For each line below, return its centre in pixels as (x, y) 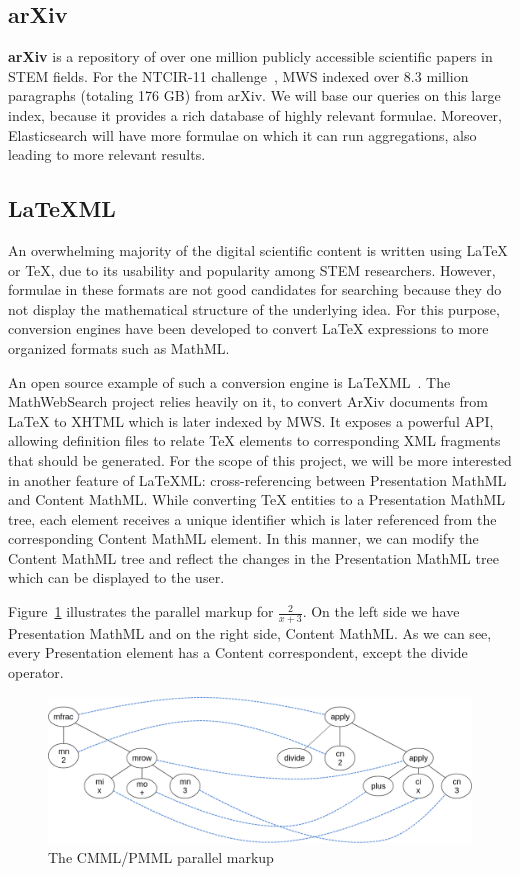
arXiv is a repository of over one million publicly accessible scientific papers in (250, 56)
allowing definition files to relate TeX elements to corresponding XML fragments (254, 440)
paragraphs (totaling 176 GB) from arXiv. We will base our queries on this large (254, 95)
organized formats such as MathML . (119, 347)
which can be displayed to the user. (116, 577)
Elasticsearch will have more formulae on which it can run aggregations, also (242, 134)
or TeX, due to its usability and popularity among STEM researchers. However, (252, 269)
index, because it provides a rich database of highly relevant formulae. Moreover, (255, 114)
